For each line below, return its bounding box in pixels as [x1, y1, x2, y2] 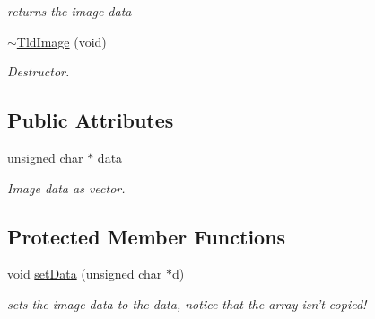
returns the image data [7, 2, 132, 20]
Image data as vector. [7, 178, 126, 197]
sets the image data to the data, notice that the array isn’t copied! [7, 294, 367, 313]
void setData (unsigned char [7, 264, 162, 283]
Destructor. [7, 62, 70, 81]
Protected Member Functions [7, 222, 286, 250]
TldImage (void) [16, 31, 107, 50]
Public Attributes [7, 106, 174, 134]
